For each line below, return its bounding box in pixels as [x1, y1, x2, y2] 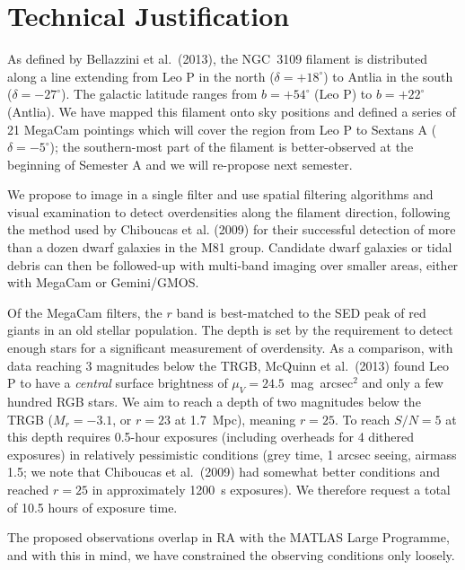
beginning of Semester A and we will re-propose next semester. [7, 154, 353, 173]
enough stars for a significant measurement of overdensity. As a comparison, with [7, 338, 453, 357]
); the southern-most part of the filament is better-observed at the [49, 137, 414, 156]
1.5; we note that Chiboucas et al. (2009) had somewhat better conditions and [7, 462, 441, 481]
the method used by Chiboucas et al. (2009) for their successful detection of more [7, 220, 456, 239]
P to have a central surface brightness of [7, 373, 228, 392]
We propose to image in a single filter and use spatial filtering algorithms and [7, 185, 434, 204]
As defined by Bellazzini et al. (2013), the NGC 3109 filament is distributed [7, 49, 428, 68]
